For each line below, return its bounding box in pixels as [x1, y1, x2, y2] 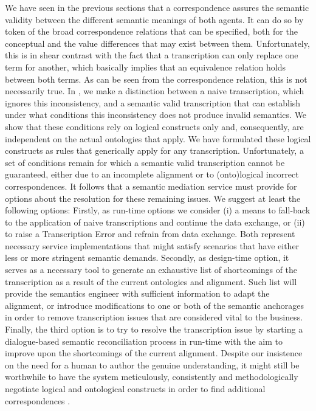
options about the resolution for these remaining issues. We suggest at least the [5, 192, 301, 204]
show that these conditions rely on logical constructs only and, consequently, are [5, 120, 304, 133]
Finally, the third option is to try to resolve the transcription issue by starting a [5, 323, 303, 336]
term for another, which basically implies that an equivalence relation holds [5, 60, 286, 73]
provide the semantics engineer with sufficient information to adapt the [5, 287, 270, 300]
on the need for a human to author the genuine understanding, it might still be [5, 358, 300, 371]
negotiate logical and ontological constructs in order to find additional [5, 382, 266, 395]
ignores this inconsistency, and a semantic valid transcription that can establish [5, 96, 301, 109]
